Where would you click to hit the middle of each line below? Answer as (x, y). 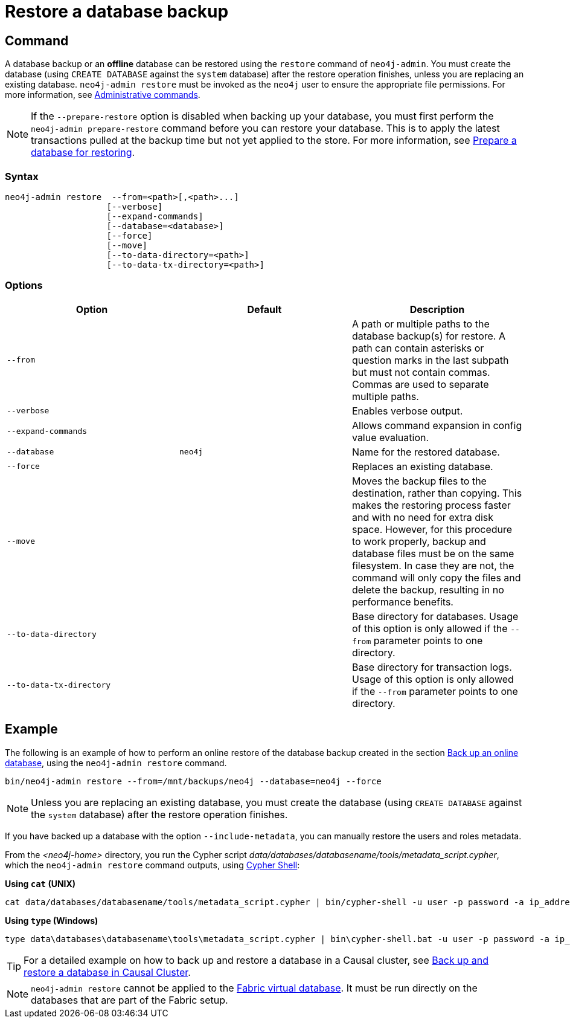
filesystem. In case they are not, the (433, 565)
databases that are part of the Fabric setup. (130, 1000)
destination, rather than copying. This (437, 493)
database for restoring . (83, 153)
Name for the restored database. (426, 452)
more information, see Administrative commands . (103, 95)
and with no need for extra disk (423, 517)
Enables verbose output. (407, 411)
